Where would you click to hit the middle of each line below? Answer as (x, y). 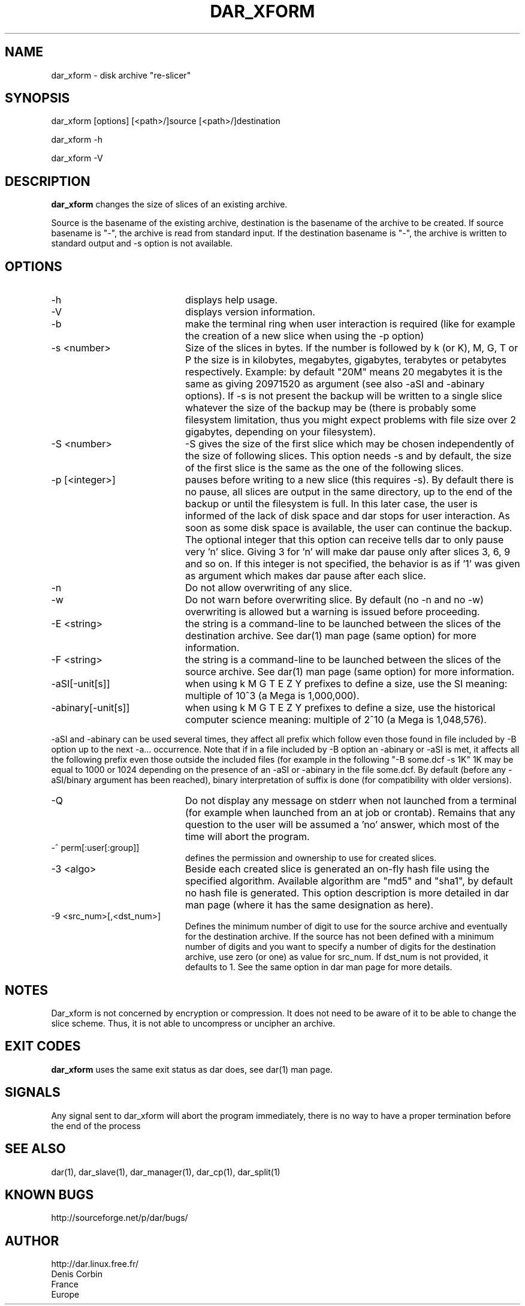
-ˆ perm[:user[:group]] (95, 848)
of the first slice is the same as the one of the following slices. (324, 468)
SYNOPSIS (37, 98)
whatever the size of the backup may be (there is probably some (331, 408)
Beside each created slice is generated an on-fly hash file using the (337, 869)
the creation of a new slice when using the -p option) (304, 336)
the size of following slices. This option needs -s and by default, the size (348, 456)
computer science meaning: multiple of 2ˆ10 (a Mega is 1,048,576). (336, 720)
